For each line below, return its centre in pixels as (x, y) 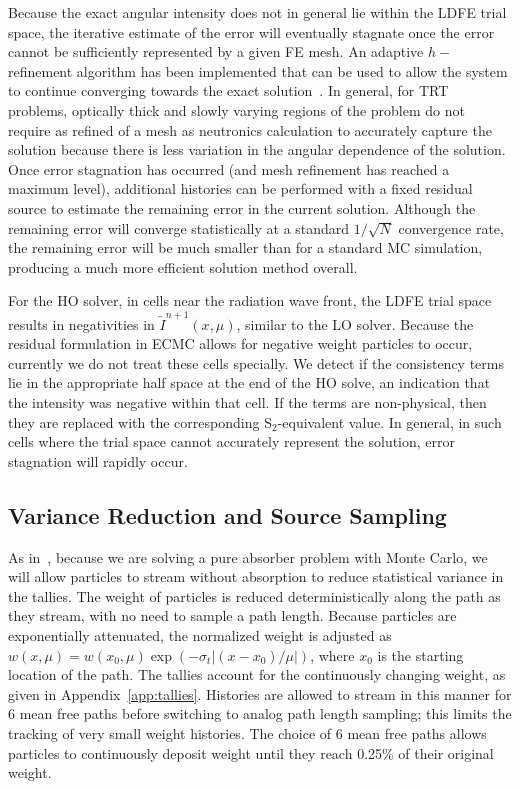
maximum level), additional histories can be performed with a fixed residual (240, 188)
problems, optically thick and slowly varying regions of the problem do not (236, 109)
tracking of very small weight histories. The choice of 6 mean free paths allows (247, 732)
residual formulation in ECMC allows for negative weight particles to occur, (240, 343)
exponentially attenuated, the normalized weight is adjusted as (200, 634)
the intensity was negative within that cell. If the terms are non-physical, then (247, 402)
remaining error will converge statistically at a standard (179, 227)
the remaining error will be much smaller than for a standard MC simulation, (245, 247)
